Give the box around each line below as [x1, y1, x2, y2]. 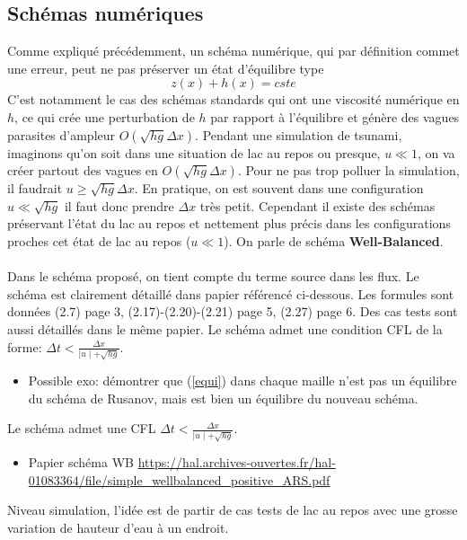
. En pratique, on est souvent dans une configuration [134, 179, 424, 198]
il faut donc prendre [64, 196, 174, 215]
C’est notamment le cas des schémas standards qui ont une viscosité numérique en [7, 90, 460, 109]
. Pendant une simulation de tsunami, [195, 125, 402, 144]
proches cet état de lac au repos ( [7, 231, 191, 250]
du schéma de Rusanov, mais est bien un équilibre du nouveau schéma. [28, 388, 419, 407]
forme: [7, 337, 42, 356]
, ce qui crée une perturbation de [14, 107, 195, 126]
